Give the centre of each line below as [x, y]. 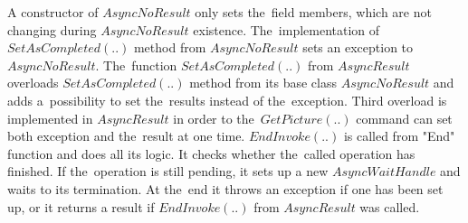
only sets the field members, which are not [313, 12]
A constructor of [53, 12]
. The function [136, 65]
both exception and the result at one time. [126, 136]
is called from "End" [399, 136]
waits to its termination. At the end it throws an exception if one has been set [225, 188]
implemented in [50, 118]
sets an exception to [358, 47]
